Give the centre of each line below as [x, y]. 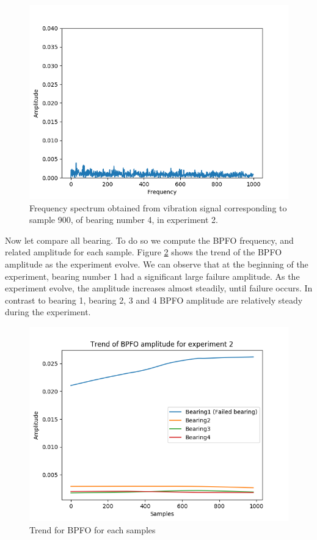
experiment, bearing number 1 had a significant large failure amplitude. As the [152, 276]
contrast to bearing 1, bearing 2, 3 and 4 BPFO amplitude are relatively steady [154, 300]
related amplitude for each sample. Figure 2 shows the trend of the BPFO [144, 252]
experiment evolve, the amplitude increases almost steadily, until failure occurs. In [159, 288]
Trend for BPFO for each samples [93, 529]
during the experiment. [48, 312]
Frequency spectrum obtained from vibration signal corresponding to [158, 207]
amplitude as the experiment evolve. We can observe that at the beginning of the [157, 264]
